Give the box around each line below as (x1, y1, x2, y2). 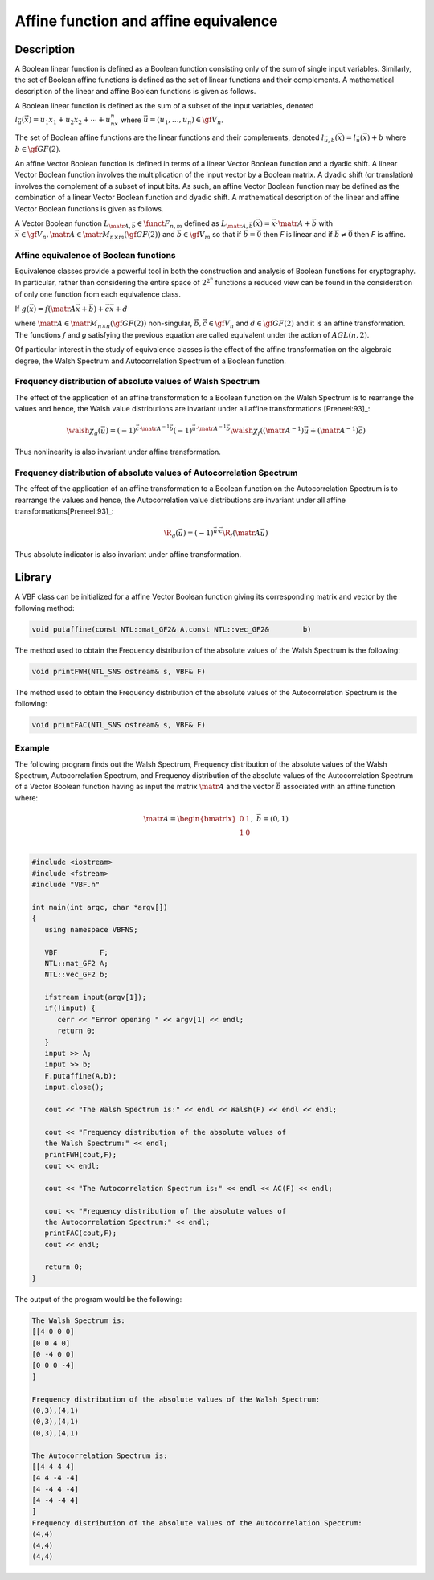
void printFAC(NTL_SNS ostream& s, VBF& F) (31, 720, 207, 729)
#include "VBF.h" (31, 880, 100, 890)
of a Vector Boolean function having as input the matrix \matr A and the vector (14, 782, 275, 792)
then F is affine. (354, 230, 406, 239)
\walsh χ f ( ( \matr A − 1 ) (230, 425, 305, 437)
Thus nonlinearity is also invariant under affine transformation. (14, 447, 221, 457)
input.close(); (44, 1083, 104, 1092)
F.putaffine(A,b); (44, 1071, 117, 1080)
